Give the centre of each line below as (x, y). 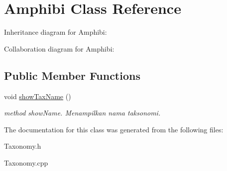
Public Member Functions (72, 75)
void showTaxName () (38, 96)
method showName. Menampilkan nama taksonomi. (82, 113)
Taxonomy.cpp (26, 162)
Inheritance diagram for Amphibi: (56, 32)
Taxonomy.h (23, 146)
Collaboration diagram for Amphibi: (59, 48)
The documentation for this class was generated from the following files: (114, 129)
